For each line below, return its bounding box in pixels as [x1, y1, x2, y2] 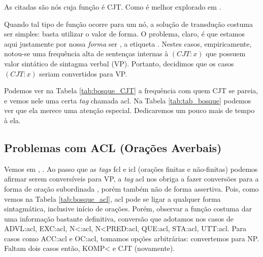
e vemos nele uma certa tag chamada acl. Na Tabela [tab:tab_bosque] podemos [4, 95, 251, 105]
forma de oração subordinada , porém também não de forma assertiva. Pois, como [4, 183, 259, 194]
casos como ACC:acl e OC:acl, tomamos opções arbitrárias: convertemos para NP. [4, 233, 259, 243]
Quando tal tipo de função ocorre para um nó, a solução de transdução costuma [4, 18, 253, 29]
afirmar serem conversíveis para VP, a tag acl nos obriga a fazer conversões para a [4, 173, 259, 184]
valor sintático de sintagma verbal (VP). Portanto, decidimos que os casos [4, 58, 234, 68]
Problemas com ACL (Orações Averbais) [4, 139, 222, 155]
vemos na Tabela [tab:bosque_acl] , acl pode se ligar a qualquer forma [4, 193, 221, 204]
